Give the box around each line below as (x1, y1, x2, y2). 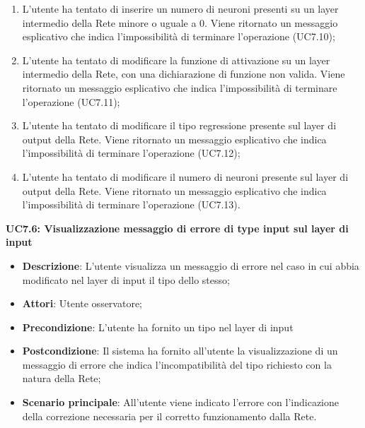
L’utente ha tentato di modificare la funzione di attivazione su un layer (22, 52, 330, 67)
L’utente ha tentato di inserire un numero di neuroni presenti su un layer (22, 1, 339, 16)
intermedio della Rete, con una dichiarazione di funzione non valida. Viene (22, 66, 345, 81)
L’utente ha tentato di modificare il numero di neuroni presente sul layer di (22, 169, 349, 184)
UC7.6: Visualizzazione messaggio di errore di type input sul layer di (6, 220, 349, 235)
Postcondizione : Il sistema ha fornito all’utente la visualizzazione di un (22, 343, 338, 358)
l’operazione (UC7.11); (22, 94, 120, 109)
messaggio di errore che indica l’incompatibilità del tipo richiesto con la (22, 357, 332, 371)
